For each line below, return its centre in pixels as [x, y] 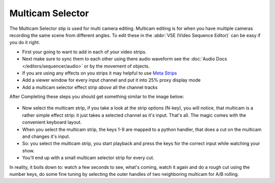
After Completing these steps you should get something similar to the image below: [97, 97]
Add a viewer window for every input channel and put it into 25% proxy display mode [112, 80]
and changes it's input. [46, 136]
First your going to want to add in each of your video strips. [85, 52]
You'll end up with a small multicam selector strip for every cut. [88, 158]
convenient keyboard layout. [52, 122]
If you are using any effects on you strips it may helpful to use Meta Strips [100, 73]
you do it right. [25, 43]
